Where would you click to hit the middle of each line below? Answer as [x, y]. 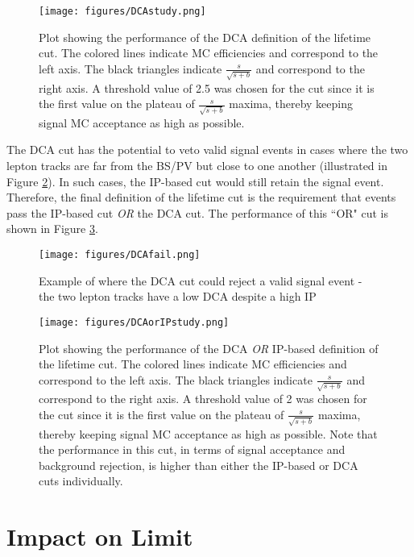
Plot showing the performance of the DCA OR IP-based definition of [209, 348]
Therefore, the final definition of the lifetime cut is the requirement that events [201, 197]
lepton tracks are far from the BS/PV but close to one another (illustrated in [197, 166]
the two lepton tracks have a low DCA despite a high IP [178, 296]
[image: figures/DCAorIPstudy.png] [134, 322]
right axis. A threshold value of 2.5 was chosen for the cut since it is [207, 87]
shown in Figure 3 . [52, 229]
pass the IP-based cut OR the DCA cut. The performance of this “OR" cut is [198, 212]
